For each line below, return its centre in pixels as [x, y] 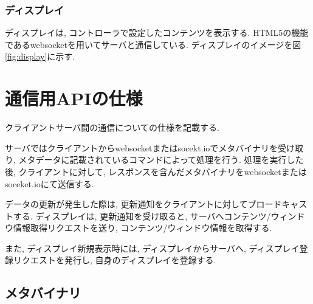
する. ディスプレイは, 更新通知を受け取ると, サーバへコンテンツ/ [142, 216]
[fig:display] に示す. [40, 56]
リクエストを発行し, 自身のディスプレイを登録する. [115, 260]
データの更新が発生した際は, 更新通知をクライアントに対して [126, 204]
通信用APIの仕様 [74, 98]
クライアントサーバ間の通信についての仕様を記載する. [112, 127]
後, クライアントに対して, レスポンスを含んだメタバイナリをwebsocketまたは [156, 171]
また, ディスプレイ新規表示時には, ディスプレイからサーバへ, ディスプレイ [152, 248]
